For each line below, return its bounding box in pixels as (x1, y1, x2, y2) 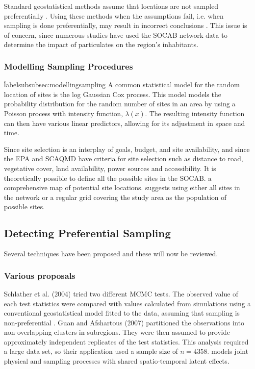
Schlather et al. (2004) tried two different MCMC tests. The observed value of (4, 288, 238, 298)
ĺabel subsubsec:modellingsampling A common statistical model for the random (4, 79, 240, 90)
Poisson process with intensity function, (4, 108, 123, 118)
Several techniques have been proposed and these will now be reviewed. (4, 248, 218, 259)
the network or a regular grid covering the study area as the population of (4, 192, 227, 202)
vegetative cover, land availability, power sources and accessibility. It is (4, 163, 216, 173)
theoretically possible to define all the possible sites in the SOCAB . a (4, 172, 212, 183)
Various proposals (4, 269, 76, 281)
